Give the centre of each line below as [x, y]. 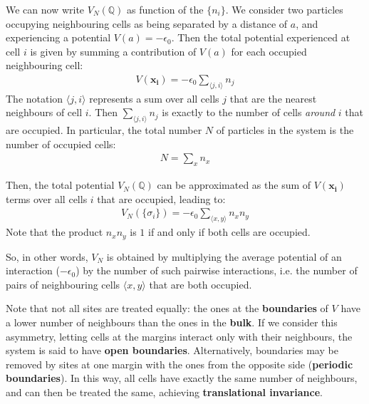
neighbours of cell [44, 112]
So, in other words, [47, 256]
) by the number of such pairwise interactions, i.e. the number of [217, 270]
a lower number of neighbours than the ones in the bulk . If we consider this [172, 322]
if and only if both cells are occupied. [229, 232]
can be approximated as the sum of [234, 185]
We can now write [45, 9]
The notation [35, 98]
